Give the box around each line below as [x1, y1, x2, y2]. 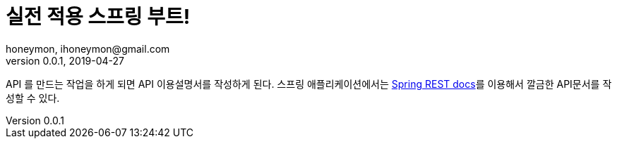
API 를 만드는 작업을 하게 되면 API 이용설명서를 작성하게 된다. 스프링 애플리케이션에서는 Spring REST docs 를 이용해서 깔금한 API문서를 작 [6, 77, 612, 90]
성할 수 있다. [6, 91, 60, 104]
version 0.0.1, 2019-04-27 [6, 54, 125, 67]
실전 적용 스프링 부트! [6, 5, 191, 29]
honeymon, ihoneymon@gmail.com [6, 42, 170, 55]
